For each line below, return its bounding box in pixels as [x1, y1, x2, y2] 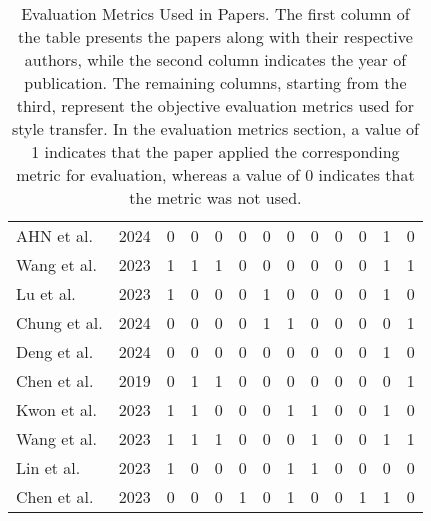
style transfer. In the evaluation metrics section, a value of [11, 117, 419, 140]
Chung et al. [16, 311, 103, 334]
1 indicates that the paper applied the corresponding [31, 140, 400, 163]
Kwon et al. [16, 398, 97, 421]
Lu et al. [16, 282, 76, 305]
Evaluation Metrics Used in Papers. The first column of [21, 2, 410, 25]
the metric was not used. [129, 186, 302, 209]
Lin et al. [16, 456, 81, 479]
